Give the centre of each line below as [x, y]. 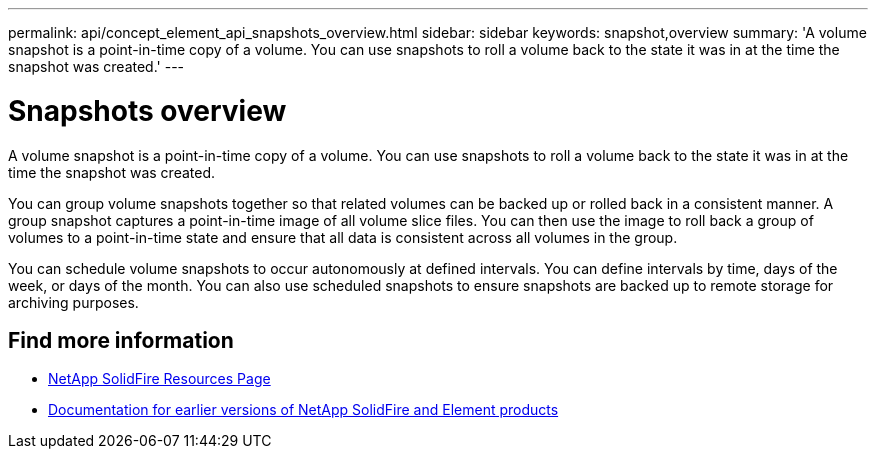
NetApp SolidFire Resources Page [159, 379]
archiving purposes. [73, 302]
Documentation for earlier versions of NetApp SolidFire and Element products [303, 410]
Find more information [121, 340]
